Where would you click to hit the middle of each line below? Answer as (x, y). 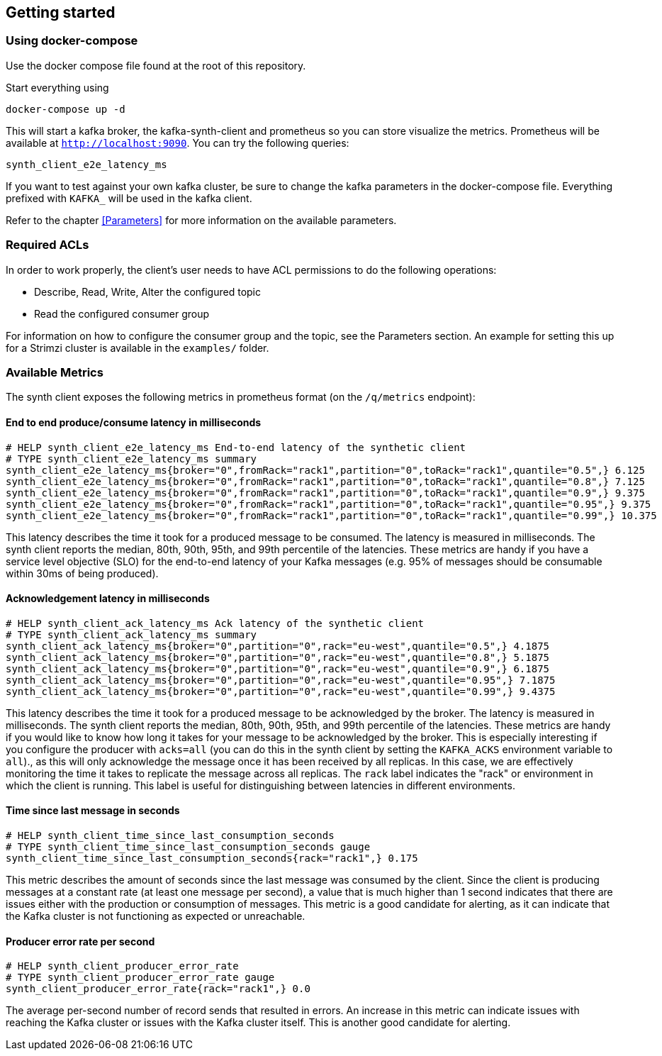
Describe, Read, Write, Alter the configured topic (147, 291)
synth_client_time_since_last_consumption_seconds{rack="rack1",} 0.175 (212, 858)
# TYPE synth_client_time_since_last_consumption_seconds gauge (188, 846)
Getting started (61, 12)
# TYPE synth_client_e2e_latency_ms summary (131, 458)
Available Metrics (55, 372)
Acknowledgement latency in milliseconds (108, 599)
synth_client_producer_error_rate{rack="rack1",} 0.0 (158, 989)
